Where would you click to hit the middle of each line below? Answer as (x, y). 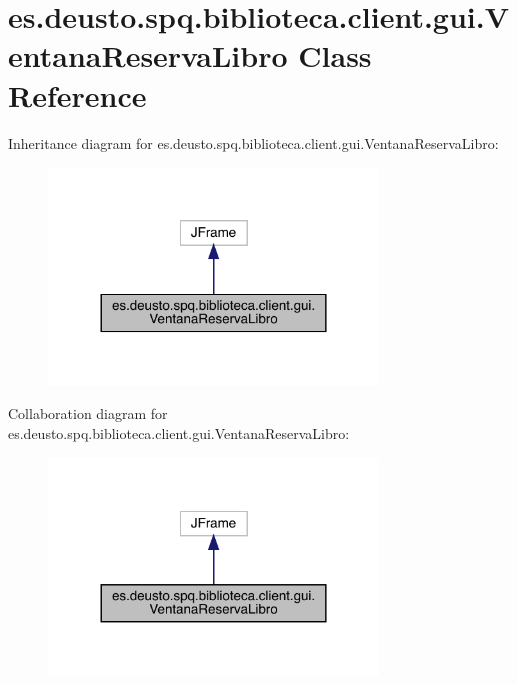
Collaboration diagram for (88, 413)
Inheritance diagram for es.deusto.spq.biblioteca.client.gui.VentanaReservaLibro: (253, 142)
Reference (77, 94)
